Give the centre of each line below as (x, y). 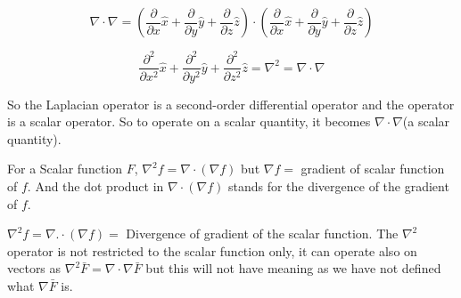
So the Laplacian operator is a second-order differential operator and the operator (231, 104)
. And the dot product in (95, 185)
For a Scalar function (65, 169)
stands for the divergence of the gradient (338, 185)
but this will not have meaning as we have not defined (293, 268)
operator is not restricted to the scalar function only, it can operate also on (212, 250)
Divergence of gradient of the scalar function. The (262, 234)
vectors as (34, 268)
